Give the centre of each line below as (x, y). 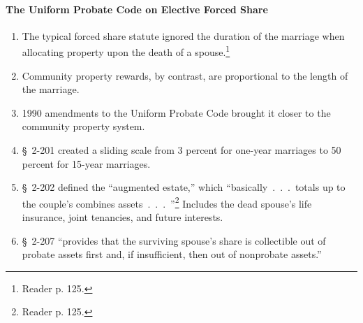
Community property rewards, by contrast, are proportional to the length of (185, 75)
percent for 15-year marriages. (86, 163)
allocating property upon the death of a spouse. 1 (126, 51)
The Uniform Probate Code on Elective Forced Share (137, 9)
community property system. (83, 126)
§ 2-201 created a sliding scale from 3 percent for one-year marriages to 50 (181, 150)
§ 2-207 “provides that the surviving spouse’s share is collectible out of (174, 240)
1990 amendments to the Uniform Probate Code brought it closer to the (176, 112)
